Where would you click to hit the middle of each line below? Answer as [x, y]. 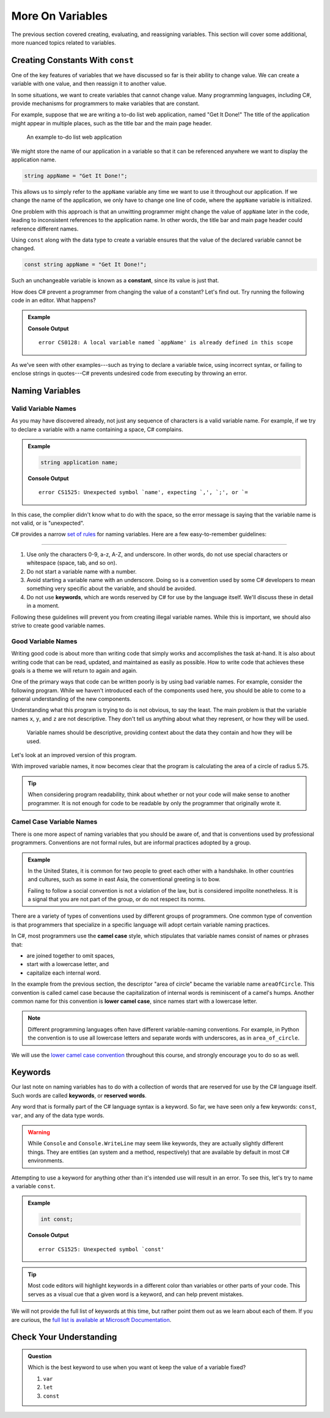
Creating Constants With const [73, 60]
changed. [23, 248]
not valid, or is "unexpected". [48, 523]
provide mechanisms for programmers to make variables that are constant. [105, 103]
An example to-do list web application [74, 137]
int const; [57, 1219]
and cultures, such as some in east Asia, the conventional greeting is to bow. [124, 879]
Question [40, 1356]
